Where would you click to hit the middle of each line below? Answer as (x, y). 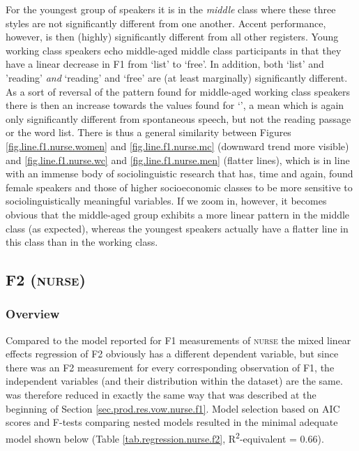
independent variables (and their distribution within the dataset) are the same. (174, 381)
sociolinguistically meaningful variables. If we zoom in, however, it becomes (166, 201)
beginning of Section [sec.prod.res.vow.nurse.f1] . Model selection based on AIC (173, 408)
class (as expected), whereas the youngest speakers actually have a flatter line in (177, 228)
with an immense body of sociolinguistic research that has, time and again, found (179, 173)
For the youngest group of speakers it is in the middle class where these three (171, 9)
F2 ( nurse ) (46, 280)
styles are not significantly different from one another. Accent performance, (166, 23)
